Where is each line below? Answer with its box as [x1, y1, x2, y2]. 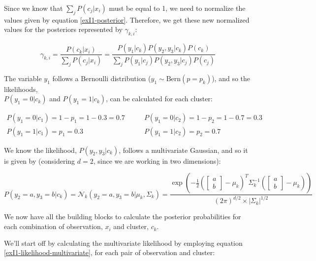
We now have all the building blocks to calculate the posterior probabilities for [4, 211, 241, 222]
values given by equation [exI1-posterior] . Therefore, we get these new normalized [4, 14, 250, 25]
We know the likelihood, [4, 145, 77, 155]
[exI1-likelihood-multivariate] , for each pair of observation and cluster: [4, 247, 215, 258]
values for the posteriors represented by [4, 24, 123, 34]
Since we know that [4, 3, 63, 13]
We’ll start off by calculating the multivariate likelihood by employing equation [4, 237, 243, 248]
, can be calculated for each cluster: [106, 93, 213, 104]
